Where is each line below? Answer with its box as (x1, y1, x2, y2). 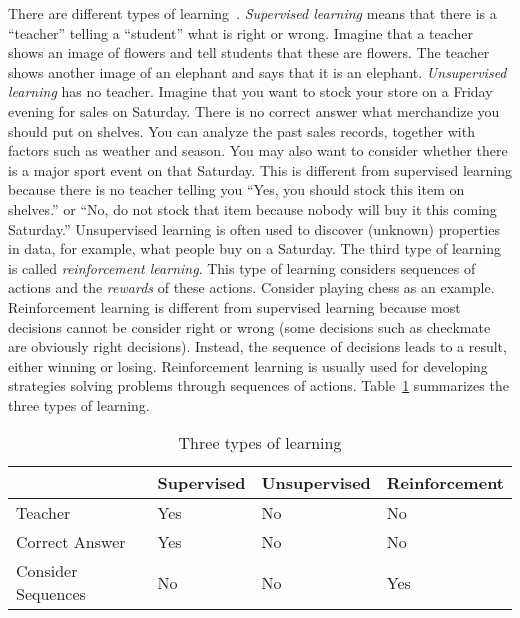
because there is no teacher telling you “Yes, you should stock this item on (8, 179, 465, 200)
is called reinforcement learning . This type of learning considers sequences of (8, 257, 476, 278)
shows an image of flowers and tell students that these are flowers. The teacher (8, 42, 490, 63)
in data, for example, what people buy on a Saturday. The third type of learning (8, 238, 501, 259)
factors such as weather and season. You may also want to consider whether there (8, 140, 508, 161)
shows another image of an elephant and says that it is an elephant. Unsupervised (8, 61, 507, 82)
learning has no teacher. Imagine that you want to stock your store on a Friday (8, 81, 493, 102)
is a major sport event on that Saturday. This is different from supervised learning (8, 159, 512, 180)
